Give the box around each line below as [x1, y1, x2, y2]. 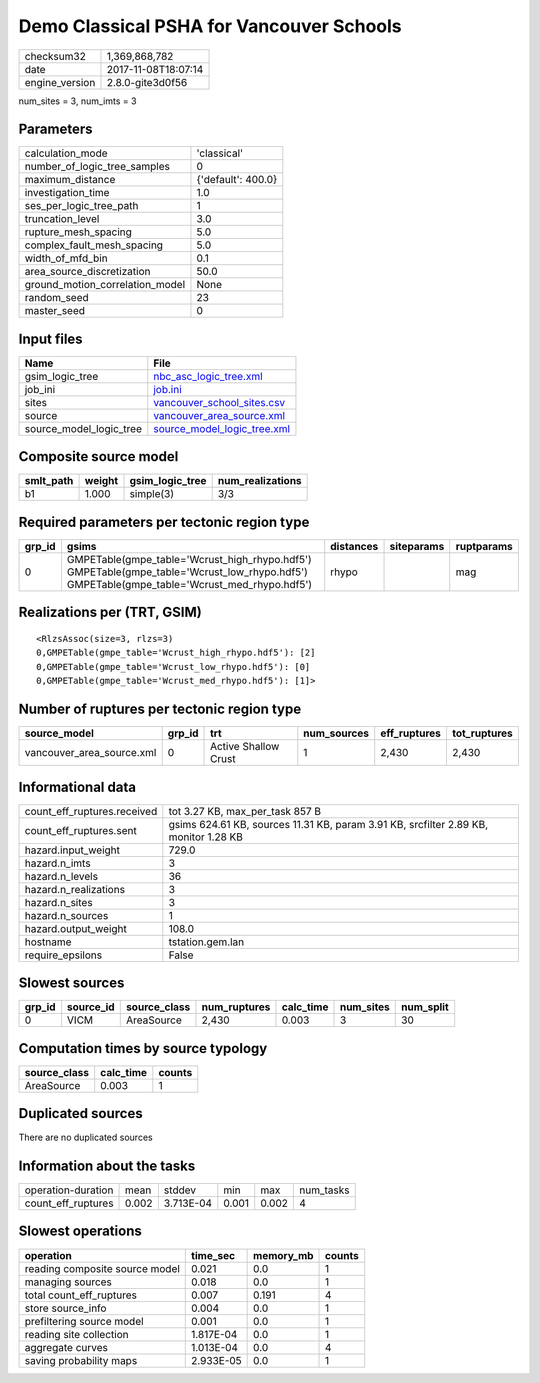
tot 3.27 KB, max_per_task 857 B [168, 804, 322, 818]
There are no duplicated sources [18, 1131, 154, 1144]
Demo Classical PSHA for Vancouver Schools [18, 15, 402, 37]
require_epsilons [24, 948, 103, 962]
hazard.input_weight [24, 843, 120, 857]
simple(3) [129, 487, 175, 501]
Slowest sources [18, 975, 125, 992]
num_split [401, 1000, 449, 1014]
